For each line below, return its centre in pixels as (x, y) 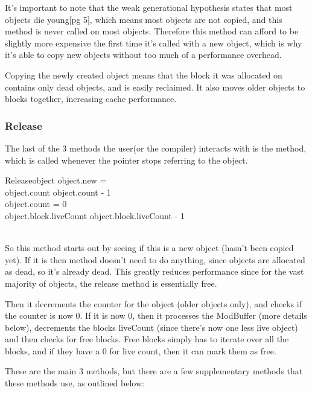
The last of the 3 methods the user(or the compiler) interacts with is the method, (156, 148)
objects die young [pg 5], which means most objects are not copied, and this (144, 19)
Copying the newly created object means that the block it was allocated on (144, 75)
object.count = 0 (36, 204)
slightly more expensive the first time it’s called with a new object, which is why (154, 43)
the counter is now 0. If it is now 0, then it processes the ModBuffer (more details (156, 315)
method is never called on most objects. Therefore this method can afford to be (152, 31)
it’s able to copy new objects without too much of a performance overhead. (143, 55)
